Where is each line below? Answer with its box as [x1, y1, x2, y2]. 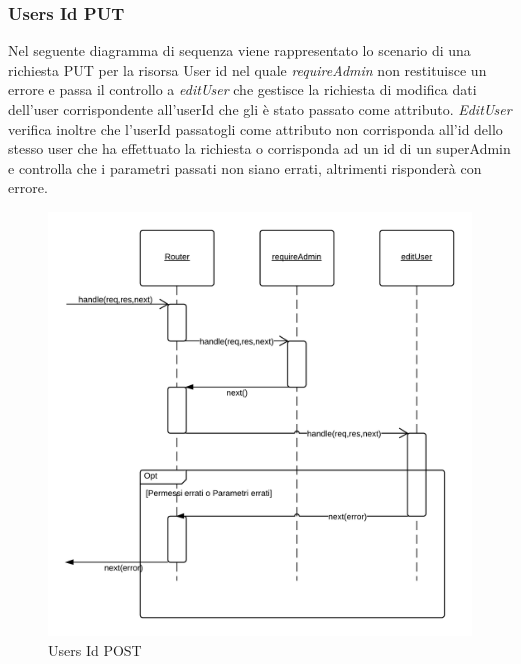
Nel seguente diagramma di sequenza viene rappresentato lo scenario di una [8, 40, 471, 61]
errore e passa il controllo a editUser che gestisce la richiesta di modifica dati [8, 79, 477, 100]
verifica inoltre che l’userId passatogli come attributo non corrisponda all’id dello [8, 118, 503, 139]
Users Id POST [48, 639, 142, 660]
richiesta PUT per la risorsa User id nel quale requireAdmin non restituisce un [8, 59, 487, 80]
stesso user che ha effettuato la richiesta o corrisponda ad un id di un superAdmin [8, 138, 511, 159]
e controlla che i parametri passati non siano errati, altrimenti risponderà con [8, 157, 482, 178]
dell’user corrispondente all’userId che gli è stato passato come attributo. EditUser [8, 99, 512, 119]
